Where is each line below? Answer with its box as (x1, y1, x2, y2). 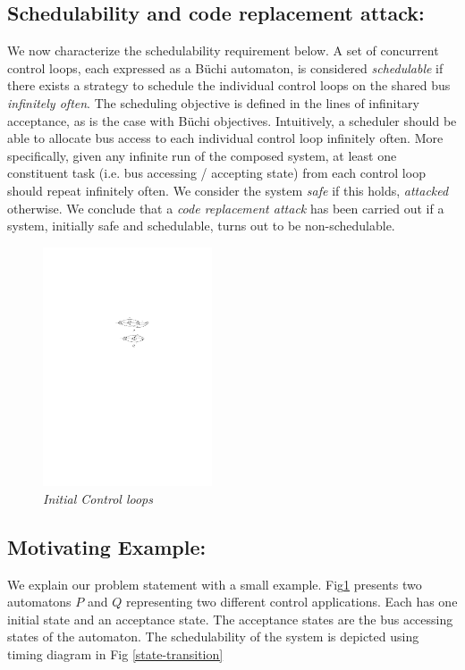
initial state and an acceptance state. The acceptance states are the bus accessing (7, 609, 453, 628)
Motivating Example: (7, 532, 207, 560)
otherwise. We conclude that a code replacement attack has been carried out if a (7, 198, 444, 217)
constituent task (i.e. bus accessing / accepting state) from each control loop (7, 163, 426, 182)
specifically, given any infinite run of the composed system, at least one (7, 146, 397, 164)
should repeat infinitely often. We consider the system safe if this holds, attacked (7, 180, 449, 199)
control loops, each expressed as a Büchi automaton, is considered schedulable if (7, 58, 444, 77)
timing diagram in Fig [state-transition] (7, 644, 224, 663)
